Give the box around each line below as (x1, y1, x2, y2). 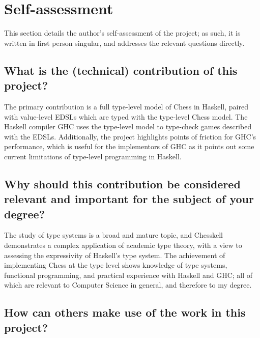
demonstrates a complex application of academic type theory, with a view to (4, 240, 242, 250)
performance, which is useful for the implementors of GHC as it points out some (4, 141, 254, 152)
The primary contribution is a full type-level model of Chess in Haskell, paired (4, 101, 248, 111)
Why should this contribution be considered (4, 176, 241, 191)
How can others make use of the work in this (4, 304, 246, 320)
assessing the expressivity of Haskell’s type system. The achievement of (4, 249, 225, 260)
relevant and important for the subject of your (4, 191, 254, 207)
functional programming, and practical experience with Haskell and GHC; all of (4, 269, 253, 280)
